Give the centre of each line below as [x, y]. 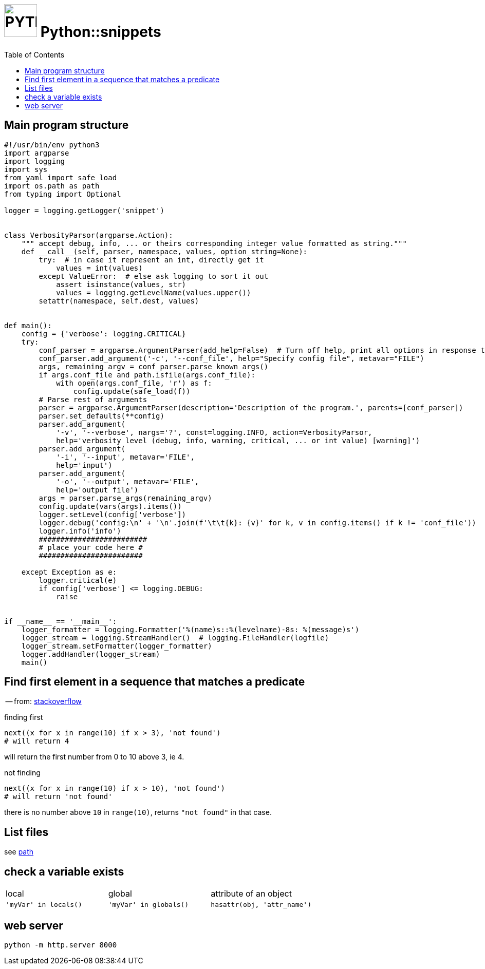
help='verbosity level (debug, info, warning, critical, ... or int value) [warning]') [238, 440]
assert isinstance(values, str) [121, 284]
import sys [26, 169]
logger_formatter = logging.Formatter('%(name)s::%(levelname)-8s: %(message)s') [190, 629]
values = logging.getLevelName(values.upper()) [154, 292]
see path [19, 852]
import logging [35, 161]
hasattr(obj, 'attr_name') [261, 905]
